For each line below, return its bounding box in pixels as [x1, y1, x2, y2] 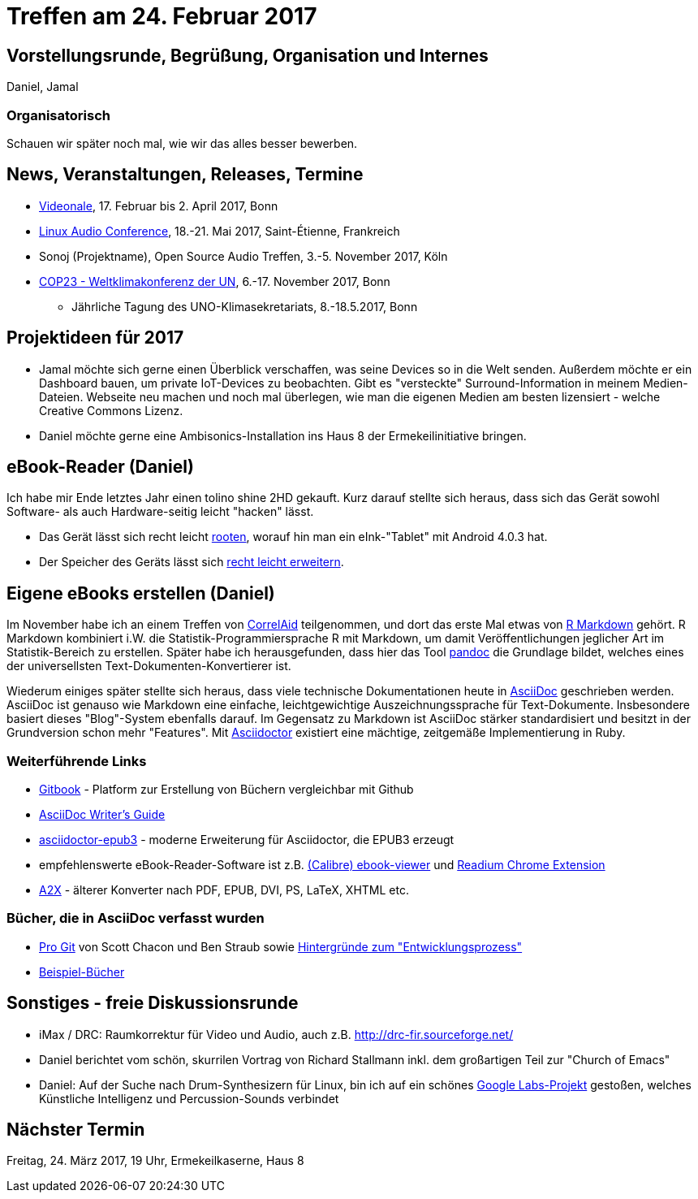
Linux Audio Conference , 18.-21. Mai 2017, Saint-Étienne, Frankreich [39, 223, 400, 238]
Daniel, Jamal [6, 80, 79, 94]
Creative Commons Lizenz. [39, 403, 183, 418]
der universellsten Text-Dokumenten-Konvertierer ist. [6, 659, 291, 673]
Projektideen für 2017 [6, 327, 184, 348]
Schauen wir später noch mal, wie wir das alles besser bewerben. [6, 136, 358, 150]
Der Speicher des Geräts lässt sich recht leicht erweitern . [39, 555, 344, 569]
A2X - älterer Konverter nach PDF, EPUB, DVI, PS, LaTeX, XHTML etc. [39, 883, 409, 898]
